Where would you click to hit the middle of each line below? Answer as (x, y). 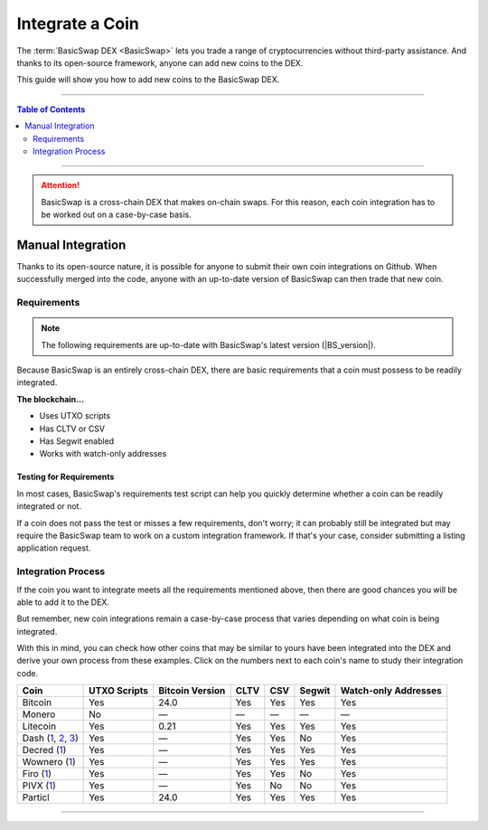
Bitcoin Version (192, 691)
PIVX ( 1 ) (39, 786)
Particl (36, 797)
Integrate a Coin (78, 24)
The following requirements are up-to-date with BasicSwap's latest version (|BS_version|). (209, 344)
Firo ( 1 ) (37, 774)
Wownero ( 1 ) (49, 762)
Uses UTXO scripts (75, 416)
